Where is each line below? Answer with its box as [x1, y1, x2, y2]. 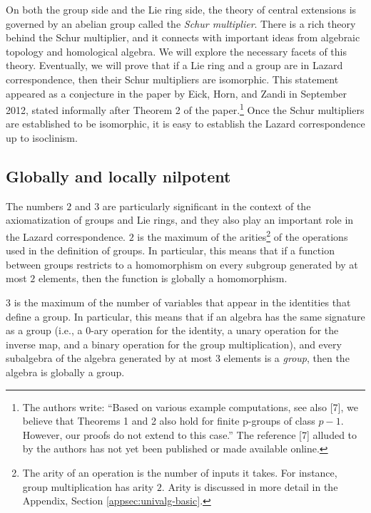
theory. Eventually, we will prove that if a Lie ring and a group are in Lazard [6, 58, 343, 73]
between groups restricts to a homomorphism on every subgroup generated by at [6, 256, 358, 271]
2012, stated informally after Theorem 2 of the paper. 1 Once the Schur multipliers [6, 100, 365, 117]
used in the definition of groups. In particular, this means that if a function [6, 243, 335, 258]
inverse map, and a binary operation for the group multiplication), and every [6, 336, 342, 351]
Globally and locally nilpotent [6, 165, 231, 187]
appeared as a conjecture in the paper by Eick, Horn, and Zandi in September [6, 85, 347, 100]
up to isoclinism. [6, 130, 78, 145]
